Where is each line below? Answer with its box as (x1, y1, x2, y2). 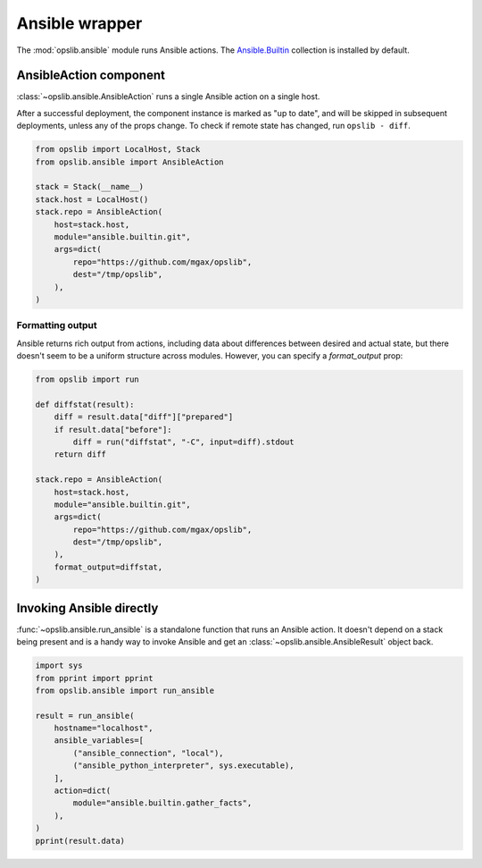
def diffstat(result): (35, 399, 135, 409)
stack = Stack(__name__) (35, 181, 145, 192)
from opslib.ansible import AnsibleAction (35, 156, 224, 167)
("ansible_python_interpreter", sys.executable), (72, 761, 295, 771)
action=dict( (54, 786, 112, 796)
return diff (54, 450, 107, 459)
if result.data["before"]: (54, 425, 173, 434)
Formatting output (16, 319, 97, 332)
